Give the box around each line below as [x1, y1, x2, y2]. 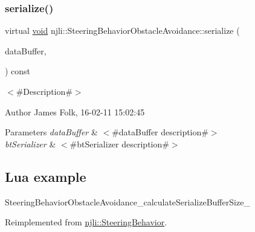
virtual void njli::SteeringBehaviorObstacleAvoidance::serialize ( [5, 24, 240, 37]
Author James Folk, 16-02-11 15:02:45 [5, 105, 145, 118]
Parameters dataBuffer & [5, 126, 98, 138]
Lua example [5, 167, 86, 185]
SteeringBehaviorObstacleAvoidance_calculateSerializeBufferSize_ [5, 195, 250, 208]
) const [5, 65, 31, 77]
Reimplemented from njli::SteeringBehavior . [5, 216, 167, 228]
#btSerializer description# [69, 137, 169, 150]
